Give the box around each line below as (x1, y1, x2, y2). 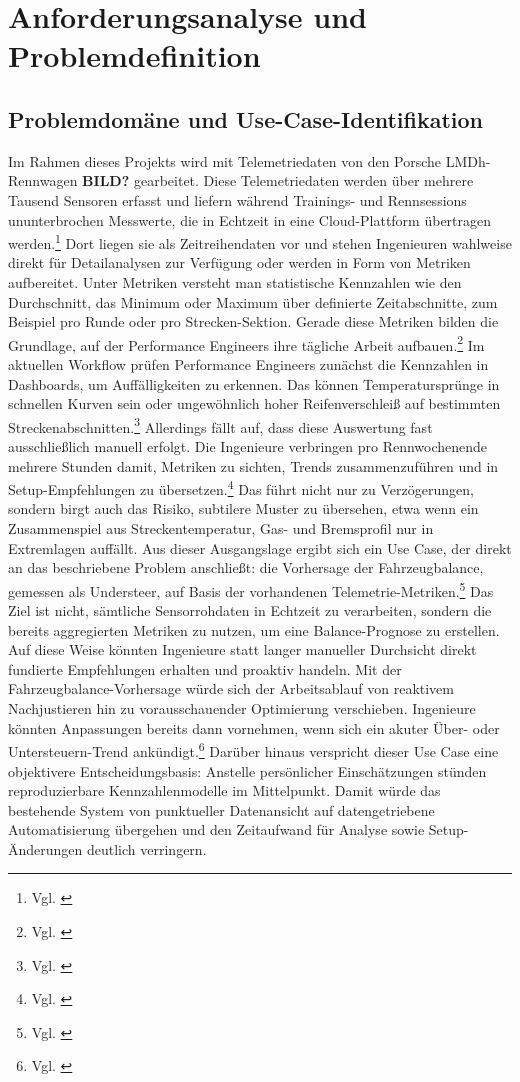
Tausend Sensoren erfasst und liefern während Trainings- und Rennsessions (8, 189, 467, 210)
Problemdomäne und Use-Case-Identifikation (8, 103, 484, 134)
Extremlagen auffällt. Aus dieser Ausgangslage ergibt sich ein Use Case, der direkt (8, 537, 512, 558)
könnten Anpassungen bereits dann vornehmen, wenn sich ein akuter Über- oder (8, 717, 500, 738)
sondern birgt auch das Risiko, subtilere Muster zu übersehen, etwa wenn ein (8, 498, 479, 519)
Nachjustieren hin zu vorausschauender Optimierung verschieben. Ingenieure (8, 698, 476, 719)
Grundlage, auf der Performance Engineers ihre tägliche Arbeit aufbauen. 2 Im (8, 331, 485, 355)
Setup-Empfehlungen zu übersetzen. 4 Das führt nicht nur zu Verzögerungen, (8, 476, 474, 499)
